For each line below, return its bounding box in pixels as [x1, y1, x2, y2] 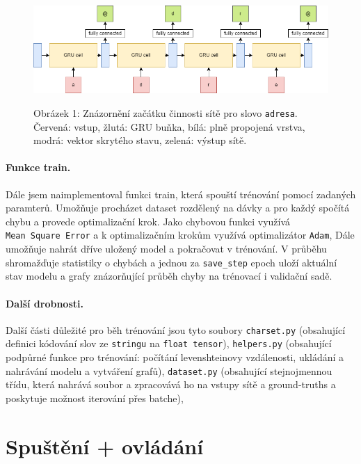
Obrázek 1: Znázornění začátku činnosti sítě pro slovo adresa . [33, 106, 298, 120]
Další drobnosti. [6, 296, 83, 310]
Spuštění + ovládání [6, 431, 204, 460]
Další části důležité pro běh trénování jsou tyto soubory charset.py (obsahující [6, 322, 346, 337]
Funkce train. [6, 160, 71, 175]
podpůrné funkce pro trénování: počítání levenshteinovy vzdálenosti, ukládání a [6, 350, 344, 365]
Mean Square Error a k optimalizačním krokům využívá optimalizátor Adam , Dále [6, 227, 355, 242]
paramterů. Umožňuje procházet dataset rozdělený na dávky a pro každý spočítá [6, 200, 350, 215]
